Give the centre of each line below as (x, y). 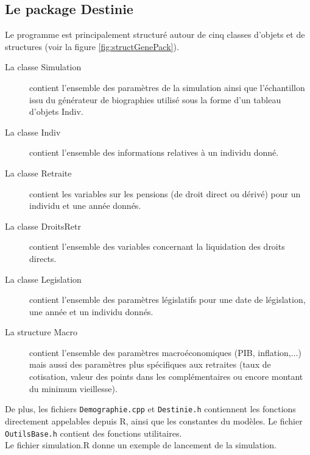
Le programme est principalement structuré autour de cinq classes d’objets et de (155, 35)
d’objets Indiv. (56, 111)
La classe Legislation (43, 279)
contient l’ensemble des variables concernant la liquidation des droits (157, 246)
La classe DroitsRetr (43, 226)
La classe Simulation (43, 67)
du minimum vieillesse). (73, 388)
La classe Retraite (38, 173)
